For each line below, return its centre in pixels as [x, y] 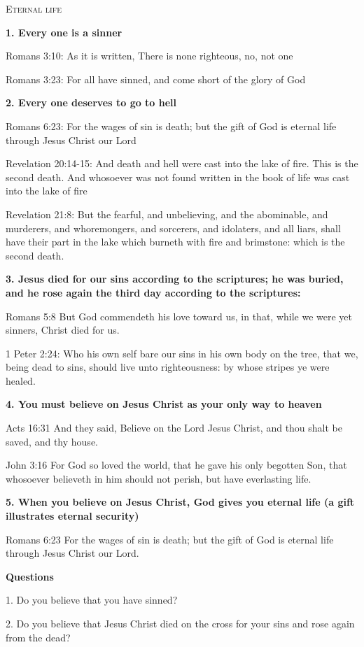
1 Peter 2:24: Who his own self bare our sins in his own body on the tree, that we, [182, 353]
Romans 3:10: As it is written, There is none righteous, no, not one [149, 56]
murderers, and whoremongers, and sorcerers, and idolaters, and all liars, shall [173, 228]
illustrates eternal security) [72, 516]
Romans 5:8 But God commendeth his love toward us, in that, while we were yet [179, 316]
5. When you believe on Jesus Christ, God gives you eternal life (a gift [180, 502]
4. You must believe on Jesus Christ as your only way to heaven [164, 404]
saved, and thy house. [52, 441]
